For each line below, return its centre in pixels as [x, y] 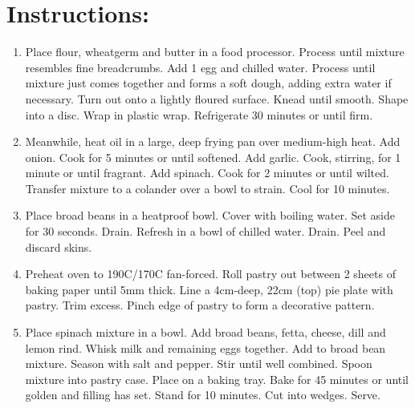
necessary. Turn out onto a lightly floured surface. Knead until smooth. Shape [217, 98]
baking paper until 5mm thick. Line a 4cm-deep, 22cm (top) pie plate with [209, 289]
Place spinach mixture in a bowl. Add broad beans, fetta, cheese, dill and [205, 332]
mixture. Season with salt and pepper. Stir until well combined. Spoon [199, 364]
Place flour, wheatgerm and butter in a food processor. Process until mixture [215, 52]
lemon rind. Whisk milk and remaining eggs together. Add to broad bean [205, 347]
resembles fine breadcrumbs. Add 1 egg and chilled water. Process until [200, 67]
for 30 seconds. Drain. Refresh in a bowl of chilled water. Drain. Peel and [205, 231]
